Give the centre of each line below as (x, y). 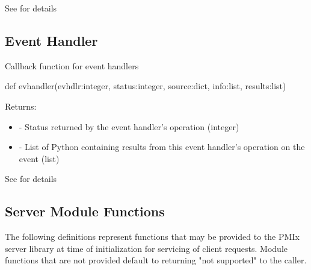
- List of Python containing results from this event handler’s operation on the (162, 147)
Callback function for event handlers (72, 65)
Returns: (21, 106)
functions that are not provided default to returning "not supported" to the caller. (156, 260)
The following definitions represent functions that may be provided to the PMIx (152, 237)
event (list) (39, 158)
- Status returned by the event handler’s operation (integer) (129, 126)
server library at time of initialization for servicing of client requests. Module (146, 248)
